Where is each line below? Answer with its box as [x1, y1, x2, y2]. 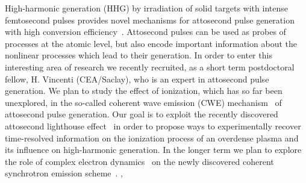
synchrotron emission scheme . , [5, 167, 123, 179]
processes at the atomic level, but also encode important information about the [5, 37, 297, 49]
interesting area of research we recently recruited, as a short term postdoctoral [5, 60, 295, 73]
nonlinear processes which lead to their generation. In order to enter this [5, 49, 272, 61]
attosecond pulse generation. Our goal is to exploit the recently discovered [5, 108, 278, 120]
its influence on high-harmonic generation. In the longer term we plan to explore [5, 143, 302, 156]
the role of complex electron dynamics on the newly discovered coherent [5, 155, 274, 167]
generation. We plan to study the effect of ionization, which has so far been [5, 84, 283, 97]
